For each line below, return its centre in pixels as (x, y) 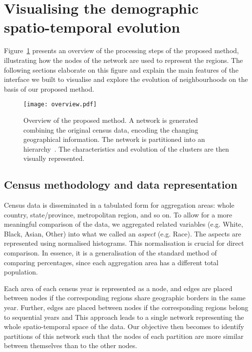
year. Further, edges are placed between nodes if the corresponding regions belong (126, 307)
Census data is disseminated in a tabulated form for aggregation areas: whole (119, 205)
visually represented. (54, 158)
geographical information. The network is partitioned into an (114, 139)
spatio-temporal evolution (92, 27)
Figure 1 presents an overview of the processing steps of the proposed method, (121, 50)
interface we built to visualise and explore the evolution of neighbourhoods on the (126, 79)
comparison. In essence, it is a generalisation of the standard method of (110, 253)
